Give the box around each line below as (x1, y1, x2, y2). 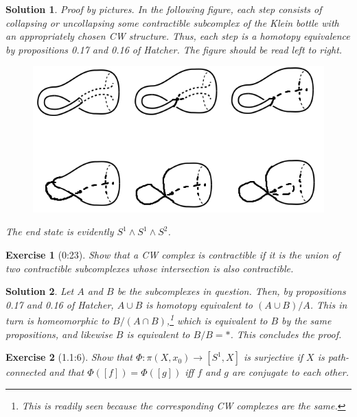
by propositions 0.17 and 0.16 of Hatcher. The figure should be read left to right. (5, 42, 343, 56)
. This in (310, 297, 347, 311)
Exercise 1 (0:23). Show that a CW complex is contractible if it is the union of (5, 248, 340, 262)
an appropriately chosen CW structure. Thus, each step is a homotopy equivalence (5, 29, 350, 43)
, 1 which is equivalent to (166, 311, 268, 328)
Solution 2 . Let (5, 284, 74, 298)
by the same (281, 313, 332, 328)
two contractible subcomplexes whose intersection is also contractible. (5, 261, 294, 275)
